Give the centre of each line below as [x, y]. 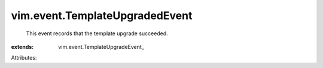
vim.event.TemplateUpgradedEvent [102, 16]
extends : [22, 47]
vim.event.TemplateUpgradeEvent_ [101, 47]
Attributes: [24, 58]
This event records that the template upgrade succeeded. [97, 33]
